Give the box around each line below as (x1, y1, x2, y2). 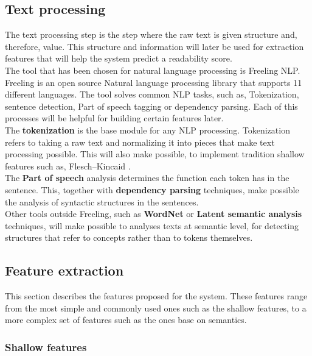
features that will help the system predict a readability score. (5, 52, 232, 65)
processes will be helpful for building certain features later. (5, 112, 224, 124)
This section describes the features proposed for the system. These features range (5, 290, 308, 302)
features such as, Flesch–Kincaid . (5, 159, 131, 172)
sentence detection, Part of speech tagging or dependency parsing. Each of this (5, 99, 298, 112)
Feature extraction (5, 261, 124, 280)
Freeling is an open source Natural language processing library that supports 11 (5, 76, 302, 88)
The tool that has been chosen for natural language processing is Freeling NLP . (5, 63, 300, 76)
